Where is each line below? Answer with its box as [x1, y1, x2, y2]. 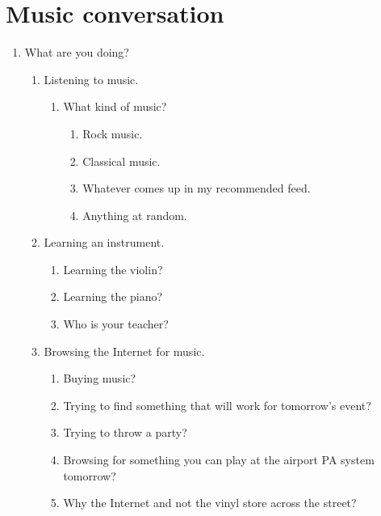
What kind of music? [63, 98, 167, 115]
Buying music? [63, 370, 136, 387]
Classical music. [82, 152, 161, 169]
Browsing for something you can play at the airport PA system [63, 451, 375, 468]
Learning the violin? [63, 260, 163, 277]
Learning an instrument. [44, 234, 165, 251]
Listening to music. [44, 70, 139, 87]
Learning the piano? [63, 288, 163, 305]
